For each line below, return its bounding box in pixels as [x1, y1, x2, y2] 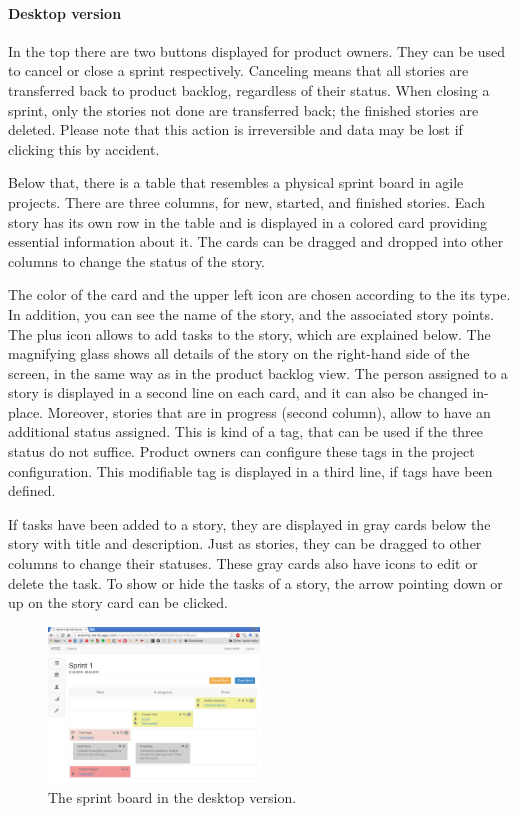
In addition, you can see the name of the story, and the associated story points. [8, 303, 494, 324]
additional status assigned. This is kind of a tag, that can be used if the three [8, 421, 484, 442]
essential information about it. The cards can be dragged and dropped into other [8, 231, 504, 252]
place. [8, 401, 43, 422]
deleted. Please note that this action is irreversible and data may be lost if [8, 119, 463, 140]
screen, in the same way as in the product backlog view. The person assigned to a [8, 362, 508, 383]
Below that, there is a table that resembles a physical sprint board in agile [8, 172, 464, 193]
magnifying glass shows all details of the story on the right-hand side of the [8, 343, 470, 364]
